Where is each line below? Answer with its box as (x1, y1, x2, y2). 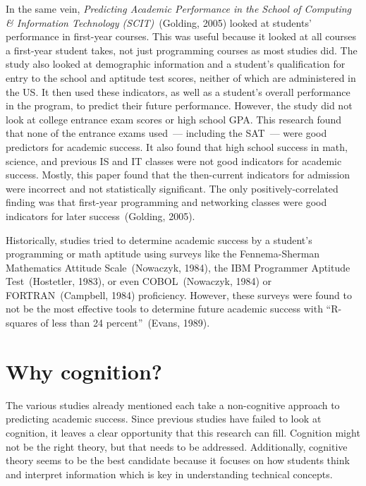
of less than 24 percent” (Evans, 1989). (40, 315, 210, 330)
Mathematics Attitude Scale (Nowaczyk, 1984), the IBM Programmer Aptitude (6, 260, 350, 274)
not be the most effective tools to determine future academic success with (6, 301, 323, 316)
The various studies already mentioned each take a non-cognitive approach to (6, 397, 340, 412)
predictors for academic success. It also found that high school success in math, (6, 139, 348, 154)
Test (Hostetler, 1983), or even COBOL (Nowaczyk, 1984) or (6, 274, 272, 288)
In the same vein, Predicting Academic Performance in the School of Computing (6, 1, 352, 16)
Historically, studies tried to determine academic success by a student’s (6, 232, 312, 247)
